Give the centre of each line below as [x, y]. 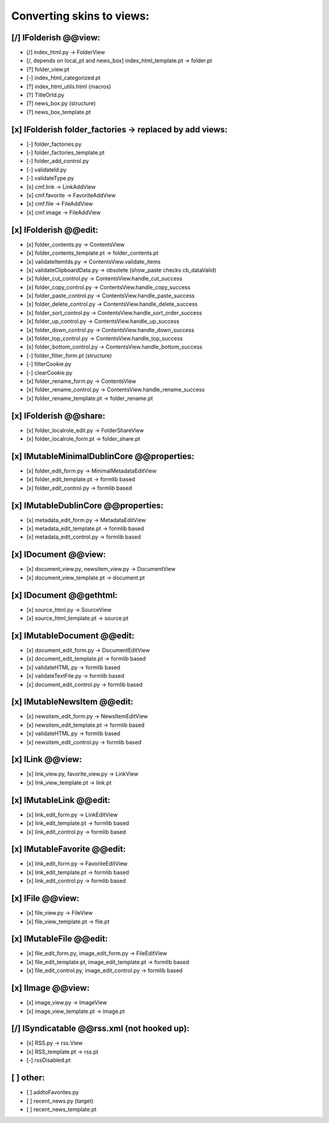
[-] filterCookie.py [49, 364]
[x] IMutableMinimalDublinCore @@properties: [103, 456]
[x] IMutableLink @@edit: [61, 800]
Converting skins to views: [80, 16]
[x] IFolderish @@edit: [55, 230]
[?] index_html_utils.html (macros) [69, 86]
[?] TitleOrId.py [45, 95]
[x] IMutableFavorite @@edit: [69, 849]
